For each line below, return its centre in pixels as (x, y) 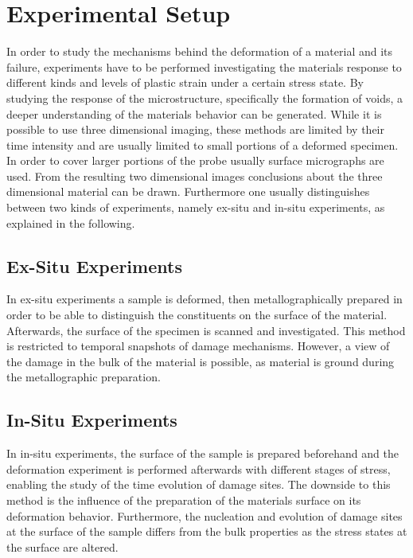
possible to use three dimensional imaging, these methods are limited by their (196, 129)
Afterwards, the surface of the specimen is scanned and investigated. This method (206, 330)
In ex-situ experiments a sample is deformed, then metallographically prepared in (205, 299)
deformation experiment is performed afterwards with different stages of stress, (199, 468)
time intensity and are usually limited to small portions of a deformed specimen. (203, 144)
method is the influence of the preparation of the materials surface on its (184, 500)
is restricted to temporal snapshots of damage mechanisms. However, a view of (198, 346)
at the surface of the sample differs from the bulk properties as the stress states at (207, 531)
